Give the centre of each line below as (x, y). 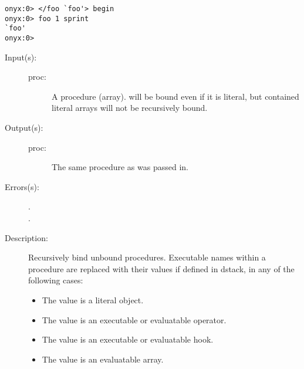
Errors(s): (22, 186)
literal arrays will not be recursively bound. (130, 108)
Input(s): (21, 57)
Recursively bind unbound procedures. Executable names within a (147, 257)
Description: (26, 237)
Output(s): (24, 127)
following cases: (56, 280)
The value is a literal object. (93, 299)
